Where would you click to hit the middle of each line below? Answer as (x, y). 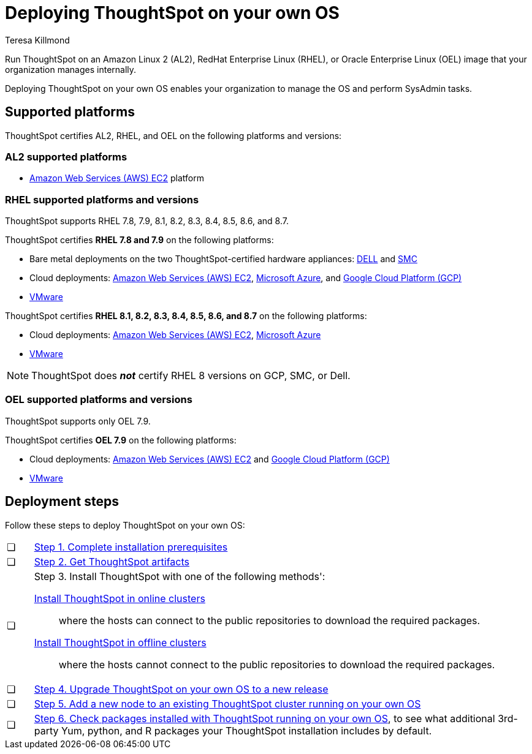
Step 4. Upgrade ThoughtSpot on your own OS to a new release (181, 689)
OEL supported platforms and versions (99, 400)
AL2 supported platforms (66, 156)
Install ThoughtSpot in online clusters (120, 598)
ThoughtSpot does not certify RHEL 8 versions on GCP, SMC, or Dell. (191, 376)
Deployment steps (62, 502)
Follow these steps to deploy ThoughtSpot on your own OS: (125, 525)
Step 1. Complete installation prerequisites (131, 547)
